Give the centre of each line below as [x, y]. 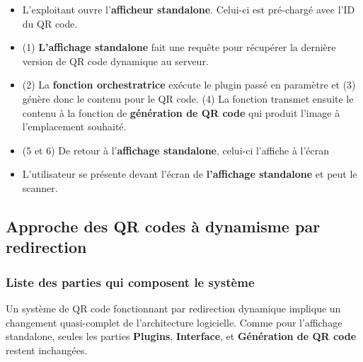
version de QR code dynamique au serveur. [115, 61]
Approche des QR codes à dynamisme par [163, 226]
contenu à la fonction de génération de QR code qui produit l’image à [181, 112]
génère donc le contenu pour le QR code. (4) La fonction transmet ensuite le [188, 98]
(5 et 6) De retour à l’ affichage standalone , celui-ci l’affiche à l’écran [176, 150]
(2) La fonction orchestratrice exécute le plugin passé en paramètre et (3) [189, 85]
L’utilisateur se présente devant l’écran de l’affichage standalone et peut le [190, 174]
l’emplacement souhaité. [74, 126]
